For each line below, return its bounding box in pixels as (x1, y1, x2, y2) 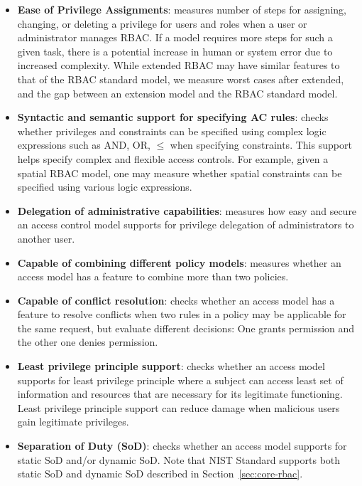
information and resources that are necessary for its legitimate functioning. (17, 386, 343, 401)
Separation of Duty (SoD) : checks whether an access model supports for (17, 438, 347, 453)
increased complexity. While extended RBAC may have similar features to (17, 58, 340, 73)
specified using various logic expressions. (17, 179, 192, 194)
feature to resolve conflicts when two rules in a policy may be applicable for (17, 307, 346, 322)
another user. (17, 231, 75, 245)
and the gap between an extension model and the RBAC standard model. (17, 85, 338, 100)
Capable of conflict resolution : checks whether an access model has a (17, 292, 335, 307)
